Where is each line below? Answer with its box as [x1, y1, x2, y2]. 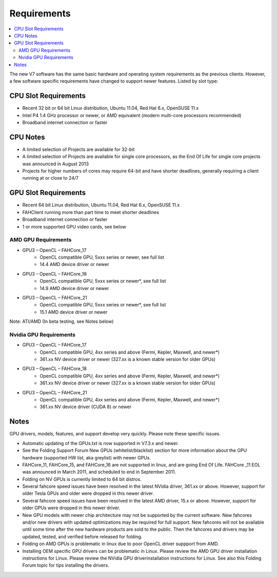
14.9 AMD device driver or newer [39, 285, 109, 291]
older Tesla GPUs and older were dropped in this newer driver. [22, 490, 154, 496]
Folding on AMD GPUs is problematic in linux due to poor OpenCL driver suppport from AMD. [22, 541, 219, 547]
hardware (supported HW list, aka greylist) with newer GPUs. [22, 454, 151, 460]
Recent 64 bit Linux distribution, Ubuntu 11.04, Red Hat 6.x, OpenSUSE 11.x [22, 202, 180, 208]
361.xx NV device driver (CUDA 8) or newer [39, 403, 132, 410]
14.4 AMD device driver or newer [39, 261, 110, 267]
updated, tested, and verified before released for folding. [22, 533, 143, 540]
